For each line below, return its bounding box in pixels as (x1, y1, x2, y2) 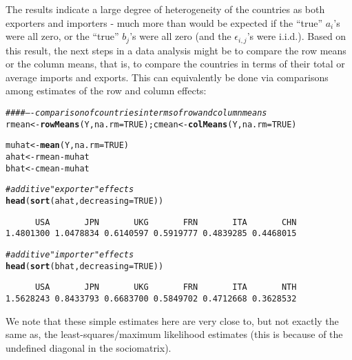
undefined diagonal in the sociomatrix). (6, 340, 172, 354)
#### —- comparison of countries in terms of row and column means (6, 108, 267, 118)
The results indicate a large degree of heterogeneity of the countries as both (6, 2, 325, 16)
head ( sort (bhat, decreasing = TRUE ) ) (6, 261, 164, 271)
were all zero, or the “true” (6, 29, 119, 43)
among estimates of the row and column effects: (6, 83, 207, 98)
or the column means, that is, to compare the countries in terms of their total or (6, 56, 345, 71)
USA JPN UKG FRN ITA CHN (34, 217, 297, 227)
